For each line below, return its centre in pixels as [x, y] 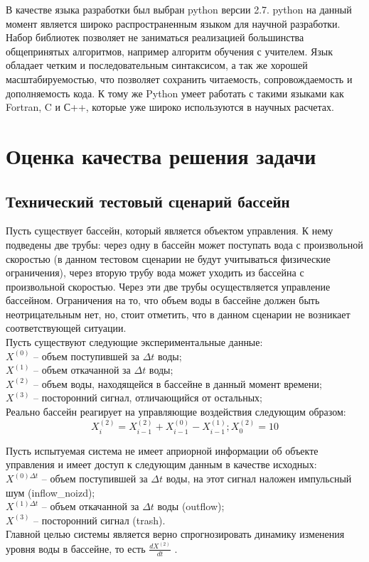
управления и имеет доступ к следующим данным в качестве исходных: [161, 464]
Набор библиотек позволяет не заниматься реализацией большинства [155, 37]
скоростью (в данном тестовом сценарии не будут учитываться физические [168, 258]
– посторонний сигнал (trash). [100, 520]
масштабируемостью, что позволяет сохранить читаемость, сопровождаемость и [179, 79]
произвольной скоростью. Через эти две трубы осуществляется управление [168, 286]
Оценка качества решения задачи [161, 155]
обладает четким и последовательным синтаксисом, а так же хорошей [157, 65]
